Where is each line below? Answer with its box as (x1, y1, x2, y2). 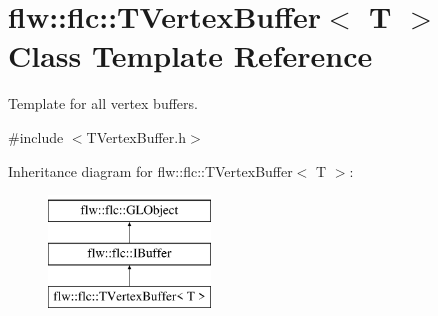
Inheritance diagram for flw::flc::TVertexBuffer (8, 160, 293, 181)
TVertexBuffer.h (86, 126, 187, 147)
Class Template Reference (8, 35, 373, 76)
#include (8, 126, 64, 147)
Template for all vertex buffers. (8, 93, 198, 114)
